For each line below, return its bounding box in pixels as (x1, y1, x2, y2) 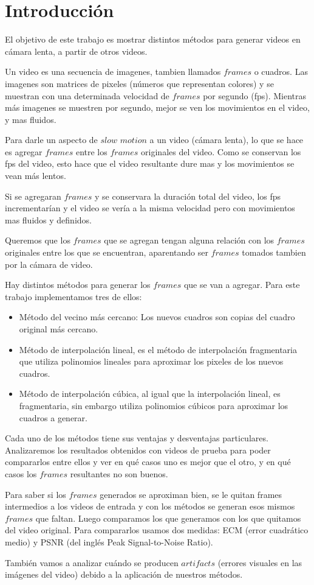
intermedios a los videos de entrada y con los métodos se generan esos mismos (5, 500, 295, 513)
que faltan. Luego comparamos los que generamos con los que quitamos (35, 511, 301, 524)
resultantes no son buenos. (70, 467, 168, 480)
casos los (5, 467, 37, 480)
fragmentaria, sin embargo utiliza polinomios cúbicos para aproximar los (19, 399, 288, 412)
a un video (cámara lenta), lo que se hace (149, 133, 304, 146)
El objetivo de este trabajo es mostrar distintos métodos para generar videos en (5, 33, 301, 46)
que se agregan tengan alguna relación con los (104, 234, 275, 247)
